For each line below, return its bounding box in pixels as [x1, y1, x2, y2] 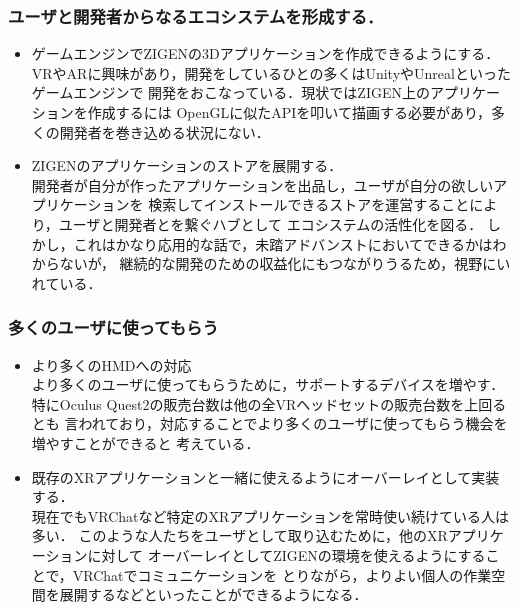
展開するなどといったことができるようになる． [59, 584, 368, 605]
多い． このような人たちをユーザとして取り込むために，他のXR [31, 525, 448, 546]
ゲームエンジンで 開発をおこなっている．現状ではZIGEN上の [31, 82, 430, 103]
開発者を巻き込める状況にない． [59, 121, 270, 142]
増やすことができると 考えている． [31, 432, 260, 453]
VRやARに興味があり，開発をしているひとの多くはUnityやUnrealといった [31, 62, 511, 83]
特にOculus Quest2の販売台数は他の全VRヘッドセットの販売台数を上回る [31, 393, 507, 414]
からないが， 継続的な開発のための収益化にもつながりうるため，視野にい [31, 253, 511, 274]
